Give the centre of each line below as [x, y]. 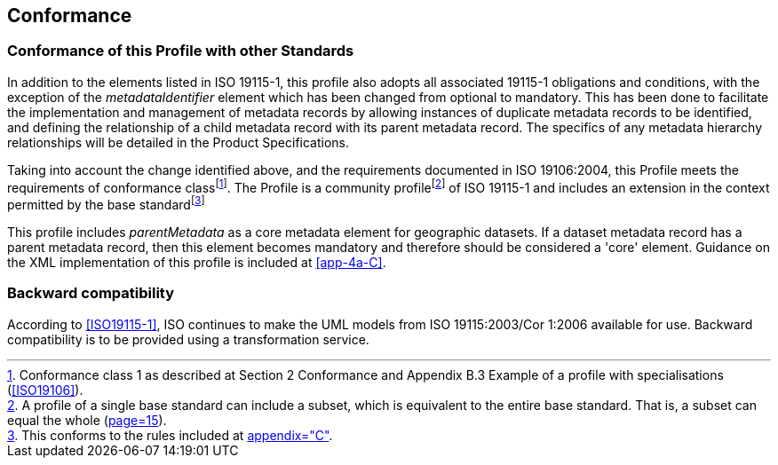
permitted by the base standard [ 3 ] [106, 204]
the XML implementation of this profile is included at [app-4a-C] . [197, 263]
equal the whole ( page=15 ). [87, 420]
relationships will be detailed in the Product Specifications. [179, 142]
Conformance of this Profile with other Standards [181, 51]
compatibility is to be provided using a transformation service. [188, 339]
